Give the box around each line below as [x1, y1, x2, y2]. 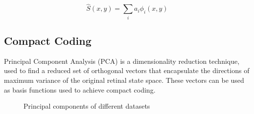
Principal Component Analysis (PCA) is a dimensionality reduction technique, [4, 56, 240, 66]
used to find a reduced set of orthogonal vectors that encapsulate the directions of [4, 65, 250, 76]
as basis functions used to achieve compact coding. [4, 84, 156, 95]
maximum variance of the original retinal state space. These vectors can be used [4, 75, 244, 85]
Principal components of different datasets [23, 101, 150, 111]
